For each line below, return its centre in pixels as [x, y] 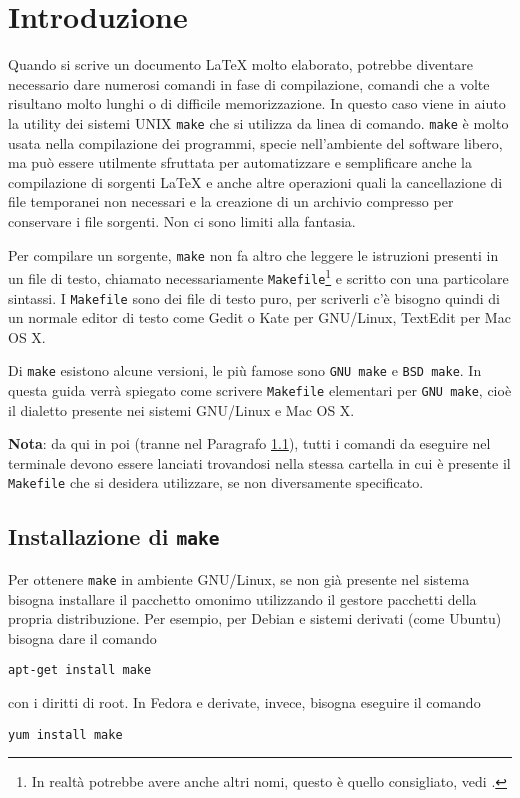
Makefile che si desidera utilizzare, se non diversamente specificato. [216, 482]
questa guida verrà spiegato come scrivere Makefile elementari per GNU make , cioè [260, 390]
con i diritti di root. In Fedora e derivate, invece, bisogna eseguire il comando [244, 701]
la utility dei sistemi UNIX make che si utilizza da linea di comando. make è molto [258, 122]
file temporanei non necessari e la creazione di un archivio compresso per [231, 201]
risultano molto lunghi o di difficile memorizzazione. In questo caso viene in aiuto [257, 103]
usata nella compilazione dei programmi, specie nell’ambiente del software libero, [255, 142]
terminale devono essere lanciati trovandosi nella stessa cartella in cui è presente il [259, 462]
